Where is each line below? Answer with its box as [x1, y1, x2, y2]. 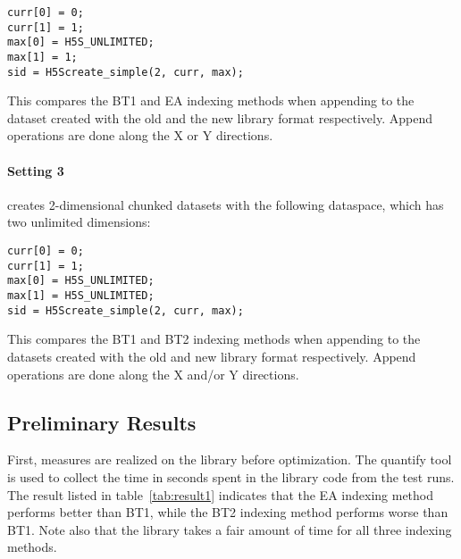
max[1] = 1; [7, 50, 78, 63]
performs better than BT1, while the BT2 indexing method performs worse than [7, 503, 448, 521]
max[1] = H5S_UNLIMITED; [7, 289, 155, 303]
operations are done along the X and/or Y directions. [7, 364, 299, 383]
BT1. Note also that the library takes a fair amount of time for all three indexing [7, 520, 452, 538]
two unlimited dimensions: [7, 213, 151, 231]
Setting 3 [7, 161, 64, 179]
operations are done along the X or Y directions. [7, 126, 273, 145]
